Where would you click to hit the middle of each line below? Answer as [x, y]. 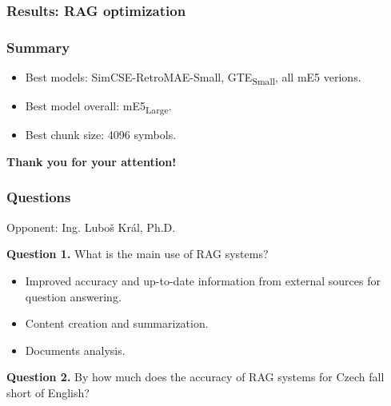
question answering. [73, 296]
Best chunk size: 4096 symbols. [101, 135]
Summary [38, 47]
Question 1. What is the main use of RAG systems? [138, 254]
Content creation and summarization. [117, 323]
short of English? [48, 392]
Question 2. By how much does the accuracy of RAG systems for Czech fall [195, 377]
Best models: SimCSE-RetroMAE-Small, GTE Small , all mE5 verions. [193, 78]
